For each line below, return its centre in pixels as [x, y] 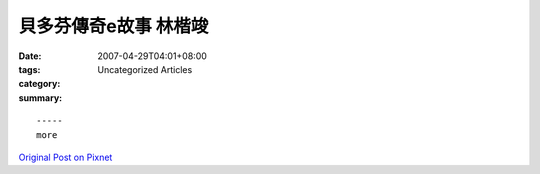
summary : [40, 97]
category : [39, 84]
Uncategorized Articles [145, 69]
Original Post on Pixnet [65, 157]
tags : [29, 69]
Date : [30, 56]
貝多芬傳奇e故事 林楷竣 [113, 26]
